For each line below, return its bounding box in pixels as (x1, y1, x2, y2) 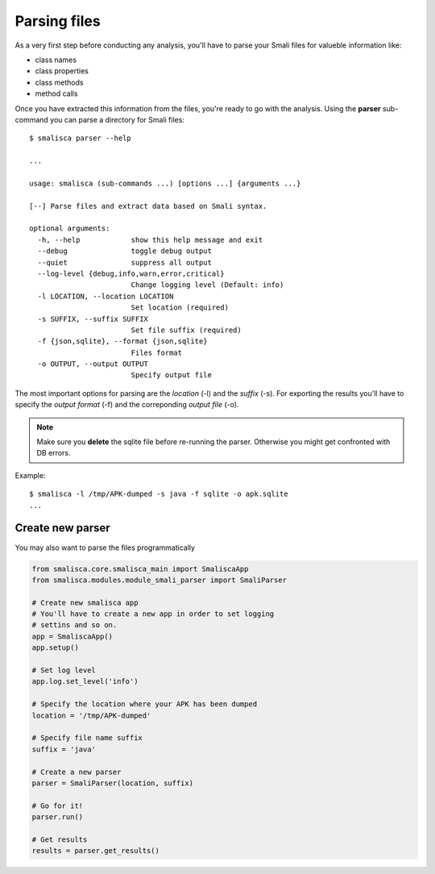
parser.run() (31, 813, 84, 822)
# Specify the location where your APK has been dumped (31, 700, 258, 709)
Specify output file (130, 371, 213, 380)
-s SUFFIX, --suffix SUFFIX (37, 314, 149, 323)
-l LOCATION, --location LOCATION (37, 291, 174, 301)
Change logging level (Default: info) (130, 281, 284, 289)
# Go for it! (31, 801, 84, 810)
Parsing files (14, 12, 101, 30)
